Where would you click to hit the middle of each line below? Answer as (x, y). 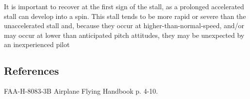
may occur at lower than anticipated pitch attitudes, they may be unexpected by (124, 35)
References (32, 71)
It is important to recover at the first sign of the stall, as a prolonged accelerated (124, 6)
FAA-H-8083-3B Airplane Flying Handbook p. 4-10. (81, 91)
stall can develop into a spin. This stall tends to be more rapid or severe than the (125, 16)
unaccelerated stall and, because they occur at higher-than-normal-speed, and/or (124, 25)
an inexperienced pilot (37, 44)
